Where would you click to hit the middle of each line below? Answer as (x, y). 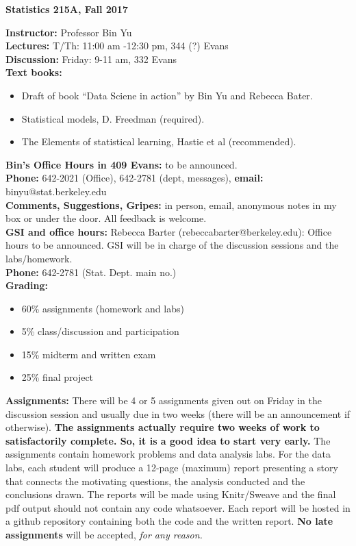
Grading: (27, 285)
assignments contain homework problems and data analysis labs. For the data (168, 454)
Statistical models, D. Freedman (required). (113, 118)
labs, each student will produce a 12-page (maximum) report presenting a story (172, 468)
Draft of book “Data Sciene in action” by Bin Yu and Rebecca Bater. (167, 95)
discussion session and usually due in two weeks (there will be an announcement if (178, 413)
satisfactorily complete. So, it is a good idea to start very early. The (168, 440)
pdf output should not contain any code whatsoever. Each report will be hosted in (178, 507)
